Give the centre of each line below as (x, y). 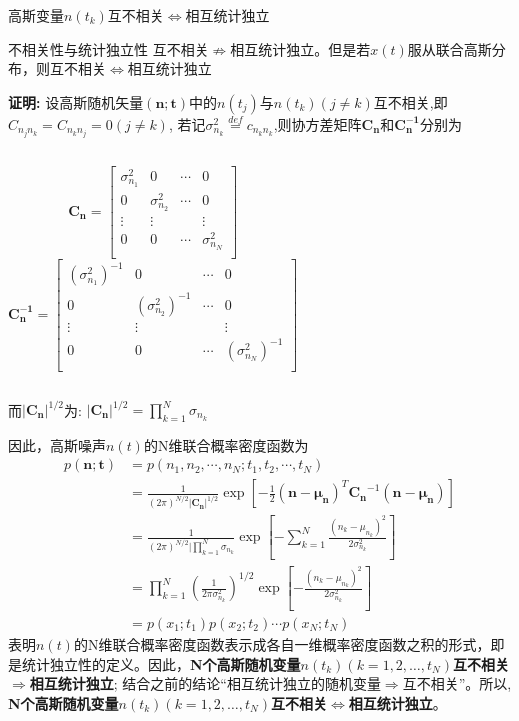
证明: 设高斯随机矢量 (76, 101)
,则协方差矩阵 (317, 123)
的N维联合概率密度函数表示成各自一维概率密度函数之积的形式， (282, 643)
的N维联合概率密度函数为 (226, 444)
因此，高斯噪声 (57, 444)
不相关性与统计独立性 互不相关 (108, 48)
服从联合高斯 (449, 48)
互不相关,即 (410, 101)
